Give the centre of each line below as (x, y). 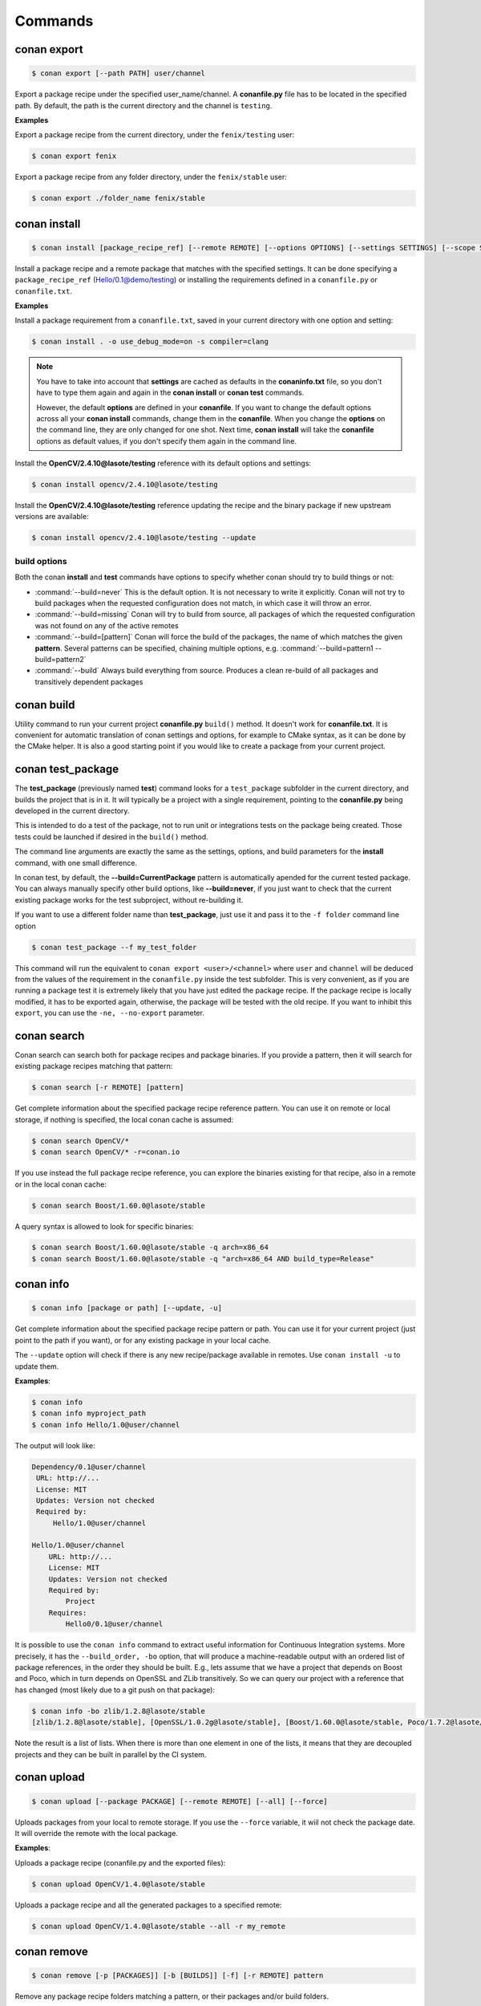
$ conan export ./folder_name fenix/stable (119, 198)
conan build (45, 705)
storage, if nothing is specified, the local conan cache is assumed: (124, 1119)
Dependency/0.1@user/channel (89, 1467)
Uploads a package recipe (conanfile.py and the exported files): (120, 1862)
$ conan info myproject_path (89, 1413)
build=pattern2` (61, 659)
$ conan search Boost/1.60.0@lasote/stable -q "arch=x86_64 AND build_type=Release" (203, 1259)
